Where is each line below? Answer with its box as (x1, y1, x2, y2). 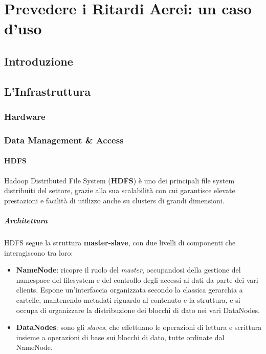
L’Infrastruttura (4, 83, 91, 99)
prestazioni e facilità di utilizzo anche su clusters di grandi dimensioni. (4, 195, 225, 205)
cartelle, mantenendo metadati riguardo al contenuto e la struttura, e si (16, 294, 240, 305)
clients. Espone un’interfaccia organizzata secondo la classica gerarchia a (16, 284, 243, 295)
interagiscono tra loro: (4, 247, 73, 258)
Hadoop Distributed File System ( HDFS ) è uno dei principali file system (4, 175, 235, 185)
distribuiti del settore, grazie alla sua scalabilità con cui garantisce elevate (4, 185, 235, 196)
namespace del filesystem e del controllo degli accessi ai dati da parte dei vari (16, 274, 258, 285)
